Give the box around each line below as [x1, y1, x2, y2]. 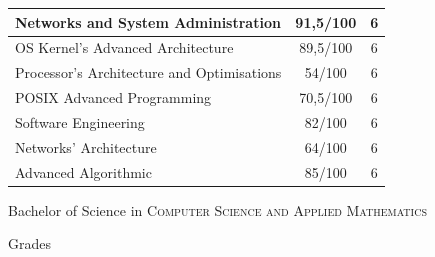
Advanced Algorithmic [15, 161, 152, 182]
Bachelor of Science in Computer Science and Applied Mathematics [8, 199, 427, 220]
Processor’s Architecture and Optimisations [15, 62, 282, 83]
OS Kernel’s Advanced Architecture [15, 37, 234, 58]
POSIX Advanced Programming [15, 87, 212, 108]
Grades [8, 233, 51, 254]
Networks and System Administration [15, 11, 281, 32]
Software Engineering [15, 111, 145, 132]
